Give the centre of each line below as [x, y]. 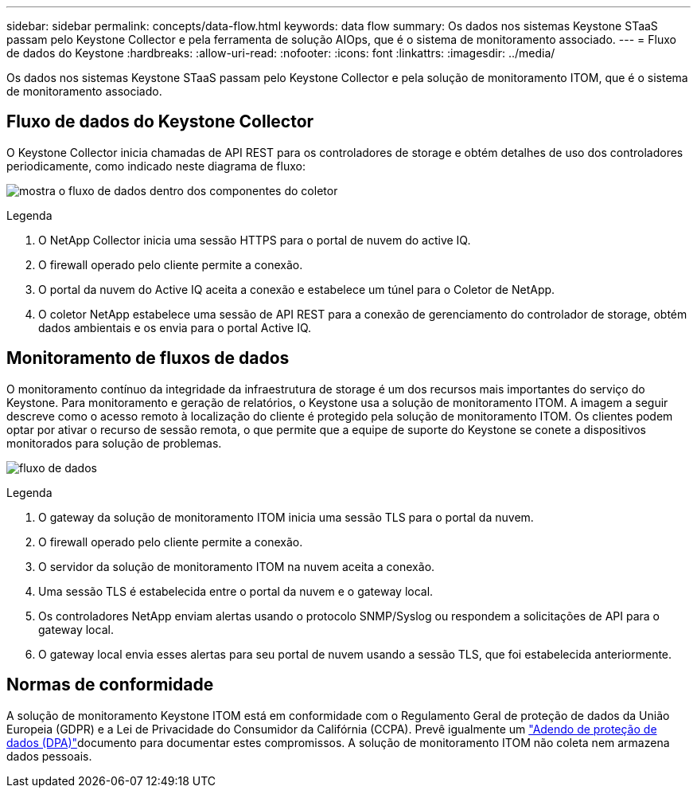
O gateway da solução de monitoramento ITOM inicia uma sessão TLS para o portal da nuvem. [286, 517]
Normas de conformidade [110, 685]
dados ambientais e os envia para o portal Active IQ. [175, 327]
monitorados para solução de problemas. [114, 443]
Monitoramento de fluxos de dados [148, 358]
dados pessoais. [49, 756]
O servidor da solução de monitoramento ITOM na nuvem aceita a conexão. [237, 566]
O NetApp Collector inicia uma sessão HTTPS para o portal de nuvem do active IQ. [255, 240]
